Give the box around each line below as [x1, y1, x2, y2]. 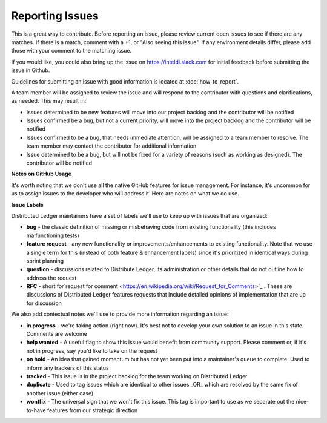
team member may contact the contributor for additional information [26, 142, 197, 149]
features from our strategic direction [47, 406, 138, 414]
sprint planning [26, 257, 64, 264]
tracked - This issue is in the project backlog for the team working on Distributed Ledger [26, 373, 248, 379]
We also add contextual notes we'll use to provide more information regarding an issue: [11, 310, 229, 318]
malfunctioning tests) [26, 232, 80, 239]
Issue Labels [11, 201, 44, 208]
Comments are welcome [26, 330, 87, 338]
